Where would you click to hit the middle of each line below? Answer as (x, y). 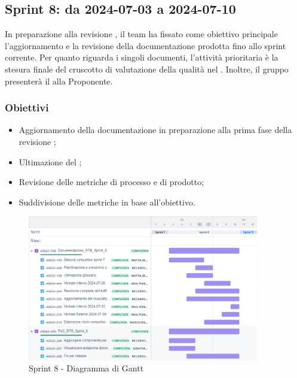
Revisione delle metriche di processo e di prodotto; (111, 182)
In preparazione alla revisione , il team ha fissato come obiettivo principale (141, 34)
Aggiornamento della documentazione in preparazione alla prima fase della (155, 130)
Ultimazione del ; (50, 161)
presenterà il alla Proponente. (59, 81)
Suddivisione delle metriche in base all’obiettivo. (107, 202)
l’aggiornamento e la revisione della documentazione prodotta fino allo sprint (146, 45)
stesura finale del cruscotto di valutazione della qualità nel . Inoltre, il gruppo (147, 69)
